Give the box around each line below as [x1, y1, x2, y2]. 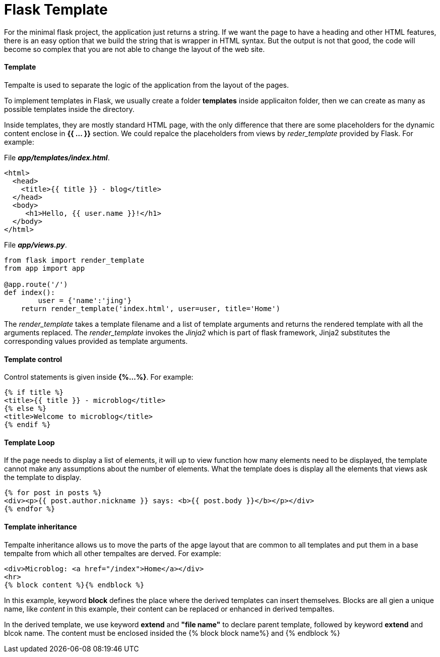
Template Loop [4, 438, 55, 447]
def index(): [4, 288, 55, 296]
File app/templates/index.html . [4, 153, 110, 162]
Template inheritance [4, 522, 77, 531]
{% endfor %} [4, 505, 55, 513]
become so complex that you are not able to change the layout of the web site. [4, 44, 265, 53]
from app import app [4, 264, 85, 272]
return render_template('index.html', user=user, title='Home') [21, 304, 280, 313]
